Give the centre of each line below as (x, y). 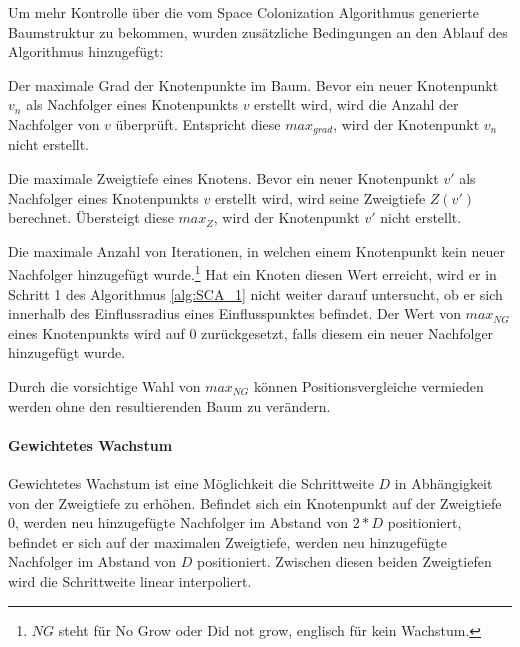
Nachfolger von (54, 123)
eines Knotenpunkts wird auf (96, 332)
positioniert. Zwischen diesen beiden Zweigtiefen (344, 561)
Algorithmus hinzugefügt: (86, 51)
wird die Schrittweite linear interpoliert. (130, 580)
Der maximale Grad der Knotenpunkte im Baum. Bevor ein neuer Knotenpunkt (253, 84)
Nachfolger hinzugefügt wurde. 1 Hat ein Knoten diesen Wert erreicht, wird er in (252, 273)
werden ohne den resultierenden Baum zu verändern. (169, 405)
